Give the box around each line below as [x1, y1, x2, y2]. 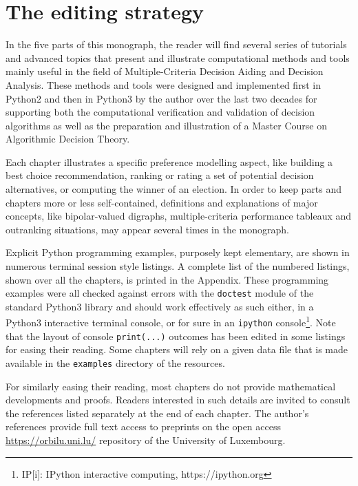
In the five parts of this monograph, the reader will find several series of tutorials [6, 37, 347, 52]
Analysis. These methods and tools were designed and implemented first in [6, 77, 321, 92]
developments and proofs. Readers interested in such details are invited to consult [6, 392, 350, 407]
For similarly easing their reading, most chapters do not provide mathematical [6, 379, 336, 393]
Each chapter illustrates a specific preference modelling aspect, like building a [6, 154, 333, 169]
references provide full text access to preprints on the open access [6, 419, 281, 434]
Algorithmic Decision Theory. [6, 131, 130, 146]
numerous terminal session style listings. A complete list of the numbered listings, [6, 259, 350, 273]
